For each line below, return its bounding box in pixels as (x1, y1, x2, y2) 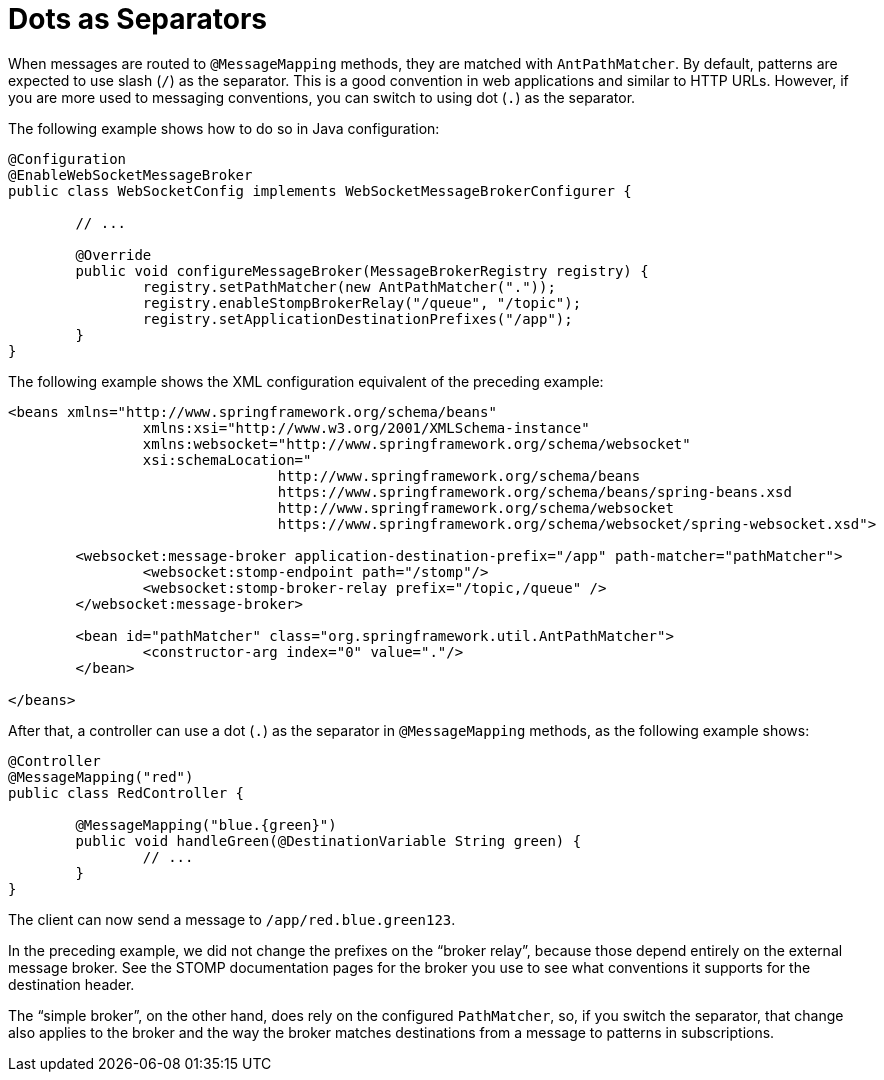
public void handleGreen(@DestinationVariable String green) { (75, 832, 582, 849)
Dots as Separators (8, 2, 268, 36)
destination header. (8, 975, 135, 993)
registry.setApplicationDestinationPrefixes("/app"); (142, 310, 573, 327)
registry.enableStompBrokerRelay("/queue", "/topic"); (142, 294, 582, 311)
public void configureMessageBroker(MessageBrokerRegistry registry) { (75, 262, 649, 279)
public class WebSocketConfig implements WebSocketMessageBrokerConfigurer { (8, 182, 632, 199)
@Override (75, 246, 152, 263)
